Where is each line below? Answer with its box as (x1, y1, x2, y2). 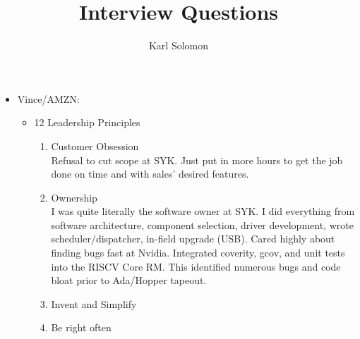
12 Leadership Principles (34, 115, 140, 130)
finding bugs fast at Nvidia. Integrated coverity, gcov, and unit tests (51, 245, 345, 260)
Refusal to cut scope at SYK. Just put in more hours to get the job (51, 152, 343, 167)
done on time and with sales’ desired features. (51, 166, 249, 181)
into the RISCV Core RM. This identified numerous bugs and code (51, 259, 341, 273)
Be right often (51, 320, 112, 335)
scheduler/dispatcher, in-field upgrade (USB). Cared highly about (51, 231, 335, 246)
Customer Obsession (51, 138, 139, 153)
